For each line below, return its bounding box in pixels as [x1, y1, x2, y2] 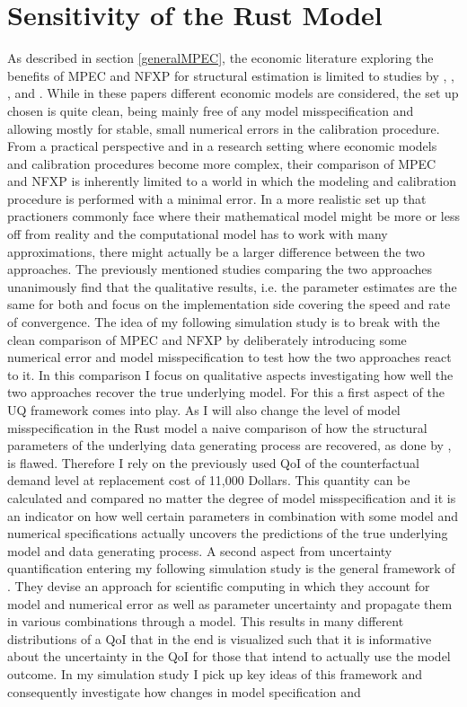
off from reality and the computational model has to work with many [7, 225, 388, 243]
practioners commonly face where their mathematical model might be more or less [7, 207, 461, 225]
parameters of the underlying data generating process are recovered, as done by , [7, 436, 452, 455]
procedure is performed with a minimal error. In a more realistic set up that [7, 189, 427, 208]
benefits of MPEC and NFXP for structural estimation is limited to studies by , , [7, 66, 455, 84]
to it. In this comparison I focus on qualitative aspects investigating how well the [7, 365, 454, 384]
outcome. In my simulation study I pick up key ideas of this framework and [7, 664, 422, 683]
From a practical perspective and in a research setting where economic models [7, 137, 437, 155]
